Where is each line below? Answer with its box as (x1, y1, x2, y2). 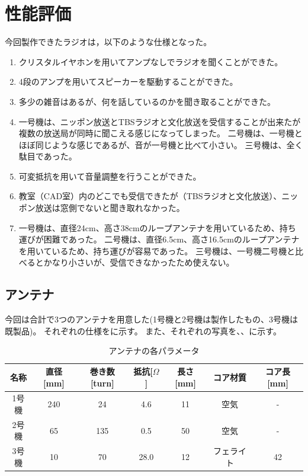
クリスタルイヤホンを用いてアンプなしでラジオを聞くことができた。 (18, 55, 283, 68)
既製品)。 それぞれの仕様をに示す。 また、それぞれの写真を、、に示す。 (5, 324, 281, 337)
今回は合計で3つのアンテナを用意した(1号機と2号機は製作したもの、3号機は (5, 313, 298, 325)
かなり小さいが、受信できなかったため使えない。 (43, 256, 235, 269)
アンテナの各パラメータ (108, 344, 200, 357)
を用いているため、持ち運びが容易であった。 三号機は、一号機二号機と (18, 244, 295, 257)
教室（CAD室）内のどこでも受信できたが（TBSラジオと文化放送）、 (18, 190, 282, 202)
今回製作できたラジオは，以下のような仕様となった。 (5, 36, 212, 48)
